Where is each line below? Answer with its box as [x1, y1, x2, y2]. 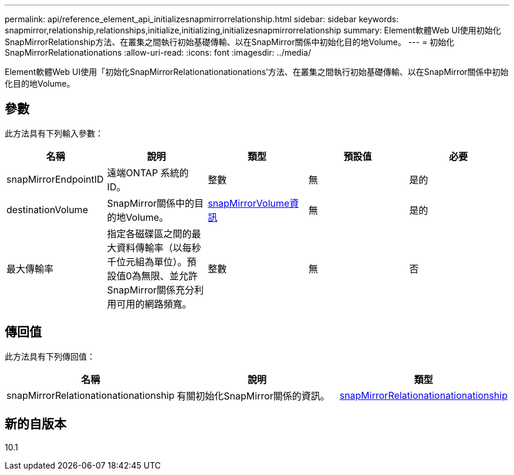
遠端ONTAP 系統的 [107, 166, 189, 179]
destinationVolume [6, 203, 88, 216]
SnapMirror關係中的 [107, 197, 195, 209]
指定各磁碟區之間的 [107, 227, 192, 240]
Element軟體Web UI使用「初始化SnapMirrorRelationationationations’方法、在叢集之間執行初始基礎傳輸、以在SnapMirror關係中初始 [5, 67, 509, 77]
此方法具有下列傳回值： [5, 351, 95, 361]
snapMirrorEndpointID [6, 173, 104, 185]
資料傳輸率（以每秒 [116, 241, 201, 254]
